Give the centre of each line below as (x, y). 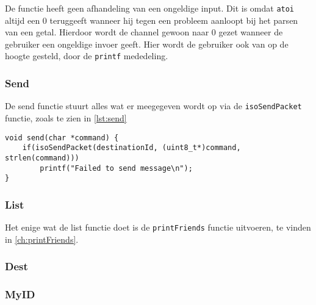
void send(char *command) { (62, 138)
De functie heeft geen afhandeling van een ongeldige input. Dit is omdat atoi (150, 8)
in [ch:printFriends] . (42, 239)
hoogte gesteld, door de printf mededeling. (87, 56)
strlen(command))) (42, 158)
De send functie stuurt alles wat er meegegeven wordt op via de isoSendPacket (153, 106)
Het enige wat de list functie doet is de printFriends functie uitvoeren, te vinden (158, 227)
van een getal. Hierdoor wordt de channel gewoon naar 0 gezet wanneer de (144, 32)
